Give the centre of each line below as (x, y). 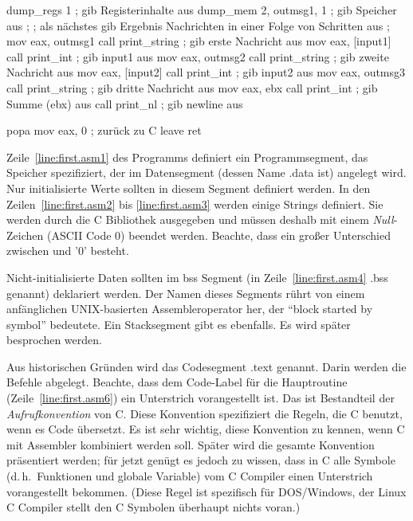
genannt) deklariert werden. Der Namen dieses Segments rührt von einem (186, 293)
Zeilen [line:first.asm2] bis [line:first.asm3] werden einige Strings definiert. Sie (195, 204)
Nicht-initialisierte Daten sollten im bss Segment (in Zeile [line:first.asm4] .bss (197, 277)
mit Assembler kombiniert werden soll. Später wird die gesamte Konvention (191, 444)
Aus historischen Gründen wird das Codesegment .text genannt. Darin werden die (206, 366)
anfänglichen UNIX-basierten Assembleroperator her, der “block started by (190, 309)
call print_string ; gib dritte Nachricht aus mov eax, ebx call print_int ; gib (192, 87)
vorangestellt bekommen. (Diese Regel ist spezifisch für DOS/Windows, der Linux (206, 491)
